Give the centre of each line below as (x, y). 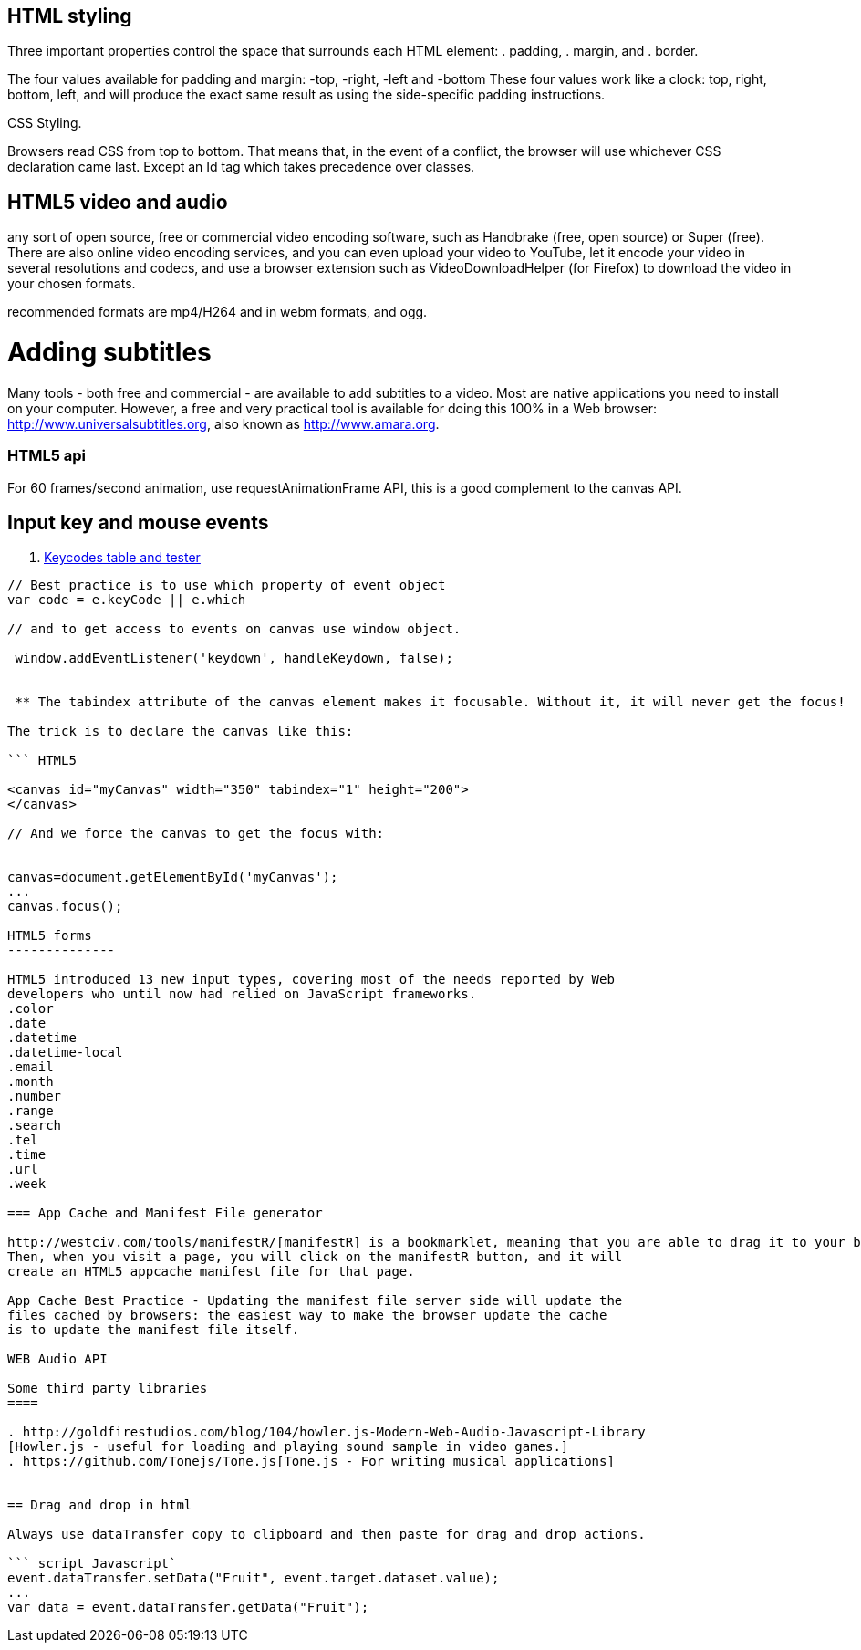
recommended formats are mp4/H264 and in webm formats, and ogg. (218, 312)
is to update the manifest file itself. (154, 1330)
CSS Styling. (45, 123)
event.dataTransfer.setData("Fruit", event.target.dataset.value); (254, 1578)
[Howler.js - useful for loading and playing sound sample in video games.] (288, 1447)
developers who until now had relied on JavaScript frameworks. (242, 994)
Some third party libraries (108, 1389)
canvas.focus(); (65, 907)
